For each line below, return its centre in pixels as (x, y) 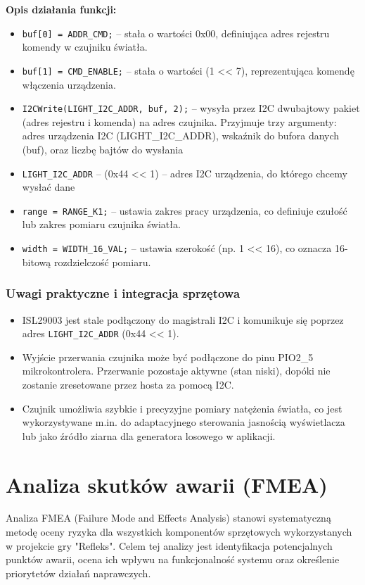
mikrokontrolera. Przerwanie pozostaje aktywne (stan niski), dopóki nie (176, 371)
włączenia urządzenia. (69, 84)
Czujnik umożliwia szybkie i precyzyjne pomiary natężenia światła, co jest (182, 408)
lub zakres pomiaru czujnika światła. (101, 224)
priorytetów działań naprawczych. (78, 573)
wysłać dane (49, 187)
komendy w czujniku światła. (85, 47)
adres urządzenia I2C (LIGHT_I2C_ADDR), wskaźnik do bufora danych (181, 136)
